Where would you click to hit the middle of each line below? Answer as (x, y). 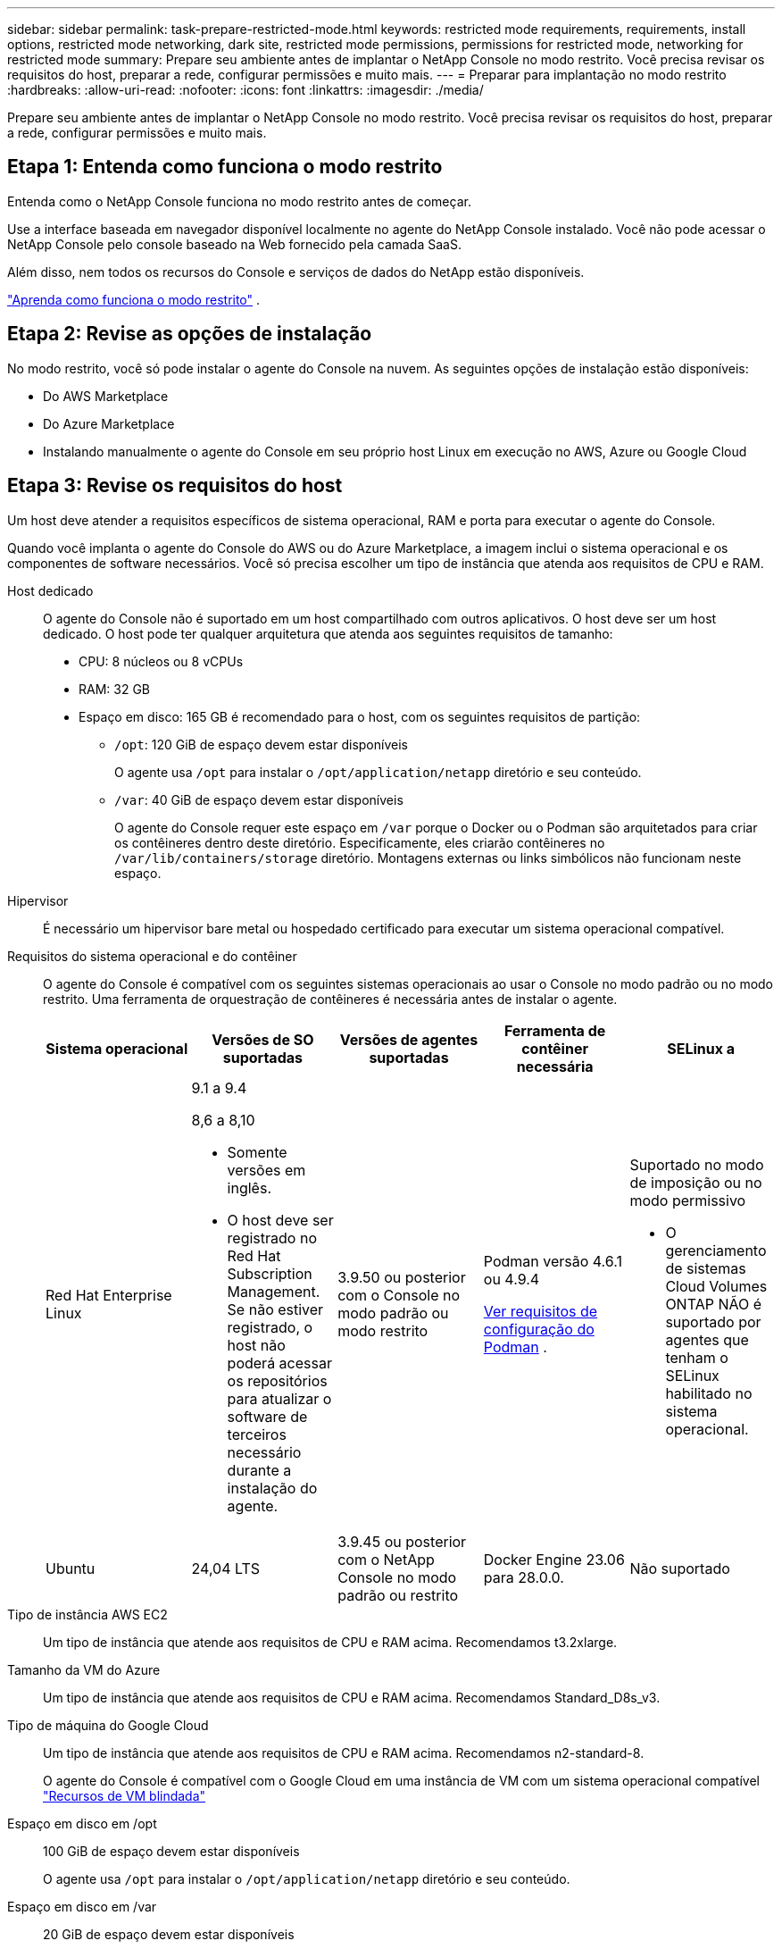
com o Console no (399, 1295)
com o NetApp (386, 1559)
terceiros (257, 1434)
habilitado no (709, 1393)
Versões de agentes (409, 1039)
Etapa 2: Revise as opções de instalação (190, 334)
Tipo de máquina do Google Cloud (108, 1725)
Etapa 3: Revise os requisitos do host (175, 486)
